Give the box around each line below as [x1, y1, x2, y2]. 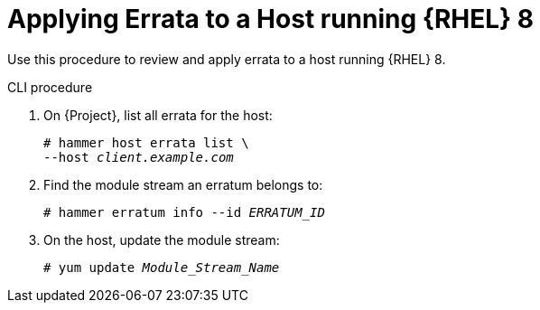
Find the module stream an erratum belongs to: [43, 176, 323, 193]
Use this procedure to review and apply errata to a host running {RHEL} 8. [7, 51, 446, 67]
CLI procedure [7, 79, 93, 95]
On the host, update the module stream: [43, 231, 280, 248]
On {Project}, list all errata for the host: [43, 107, 273, 123]
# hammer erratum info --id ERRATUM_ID [43, 204, 325, 220]
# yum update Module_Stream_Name [43, 259, 280, 275]
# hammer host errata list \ [43, 135, 249, 150]
